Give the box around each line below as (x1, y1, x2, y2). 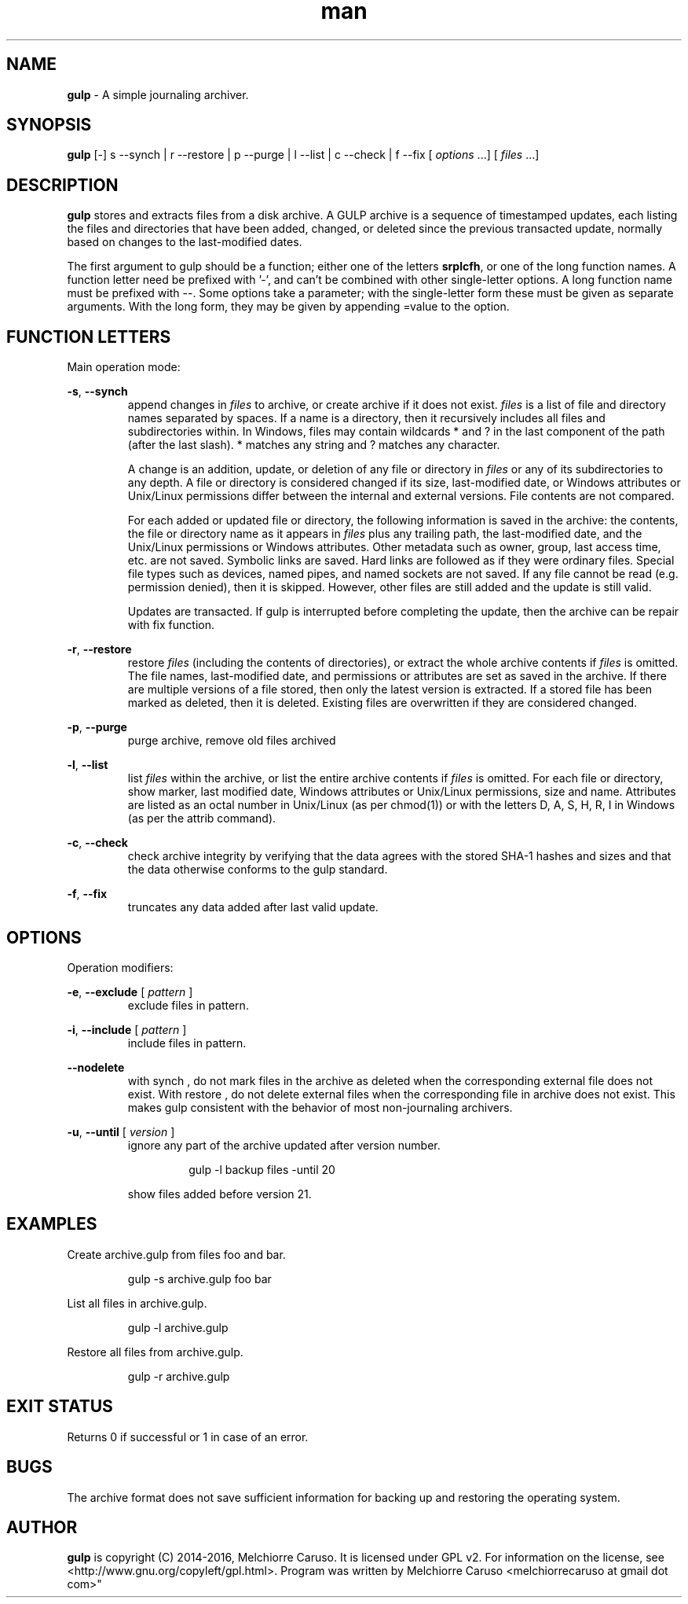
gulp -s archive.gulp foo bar (127, 1271, 272, 1286)
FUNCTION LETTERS (6, 326, 171, 347)
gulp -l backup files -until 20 (188, 1162, 335, 1176)
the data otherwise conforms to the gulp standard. (127, 863, 388, 877)
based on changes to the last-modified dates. (67, 235, 302, 249)
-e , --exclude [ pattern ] (67, 984, 193, 999)
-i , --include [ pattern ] (67, 1022, 187, 1036)
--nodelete (67, 1060, 125, 1074)
